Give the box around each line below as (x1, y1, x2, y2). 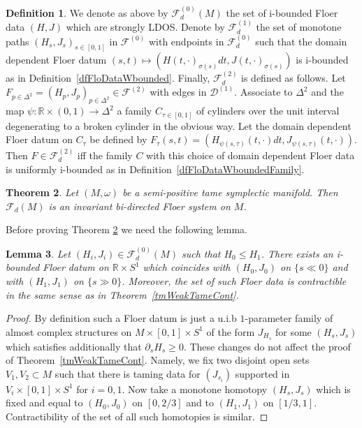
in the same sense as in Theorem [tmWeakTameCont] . (6, 287, 239, 302)
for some (275, 324, 312, 339)
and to (186, 395, 214, 410)
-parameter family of (245, 311, 333, 325)
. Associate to (234, 84, 293, 99)
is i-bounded (296, 52, 349, 67)
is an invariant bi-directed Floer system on (48, 198, 231, 213)
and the (311, 84, 344, 99)
